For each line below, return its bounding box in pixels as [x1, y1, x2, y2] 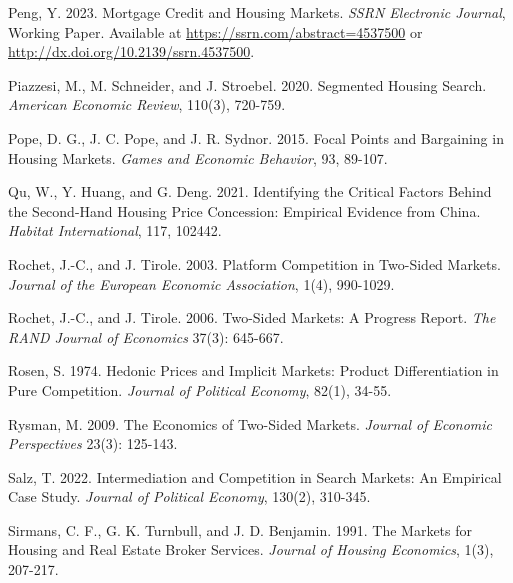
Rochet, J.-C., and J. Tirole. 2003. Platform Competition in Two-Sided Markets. [8, 253, 501, 274]
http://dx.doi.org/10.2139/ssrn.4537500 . [8, 41, 255, 62]
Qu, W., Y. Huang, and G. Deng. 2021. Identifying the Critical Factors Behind [8, 181, 492, 202]
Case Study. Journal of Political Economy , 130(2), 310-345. [8, 486, 371, 507]
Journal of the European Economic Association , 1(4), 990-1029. [8, 273, 395, 294]
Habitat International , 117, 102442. [8, 220, 222, 241]
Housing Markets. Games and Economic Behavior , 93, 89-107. [8, 147, 388, 168]
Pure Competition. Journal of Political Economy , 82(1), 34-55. [8, 379, 392, 400]
